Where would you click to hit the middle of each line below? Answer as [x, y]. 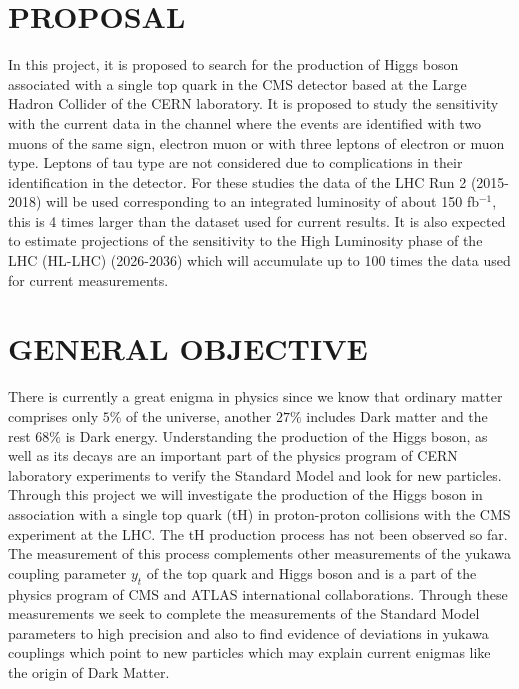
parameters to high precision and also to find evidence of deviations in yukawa [248, 632]
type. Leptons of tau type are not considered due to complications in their [235, 162]
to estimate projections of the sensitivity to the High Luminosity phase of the [245, 240]
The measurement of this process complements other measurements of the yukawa [260, 553]
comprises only [53, 415]
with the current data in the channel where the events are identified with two [245, 122]
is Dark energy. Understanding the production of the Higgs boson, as [276, 435]
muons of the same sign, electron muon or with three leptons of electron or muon [256, 142]
